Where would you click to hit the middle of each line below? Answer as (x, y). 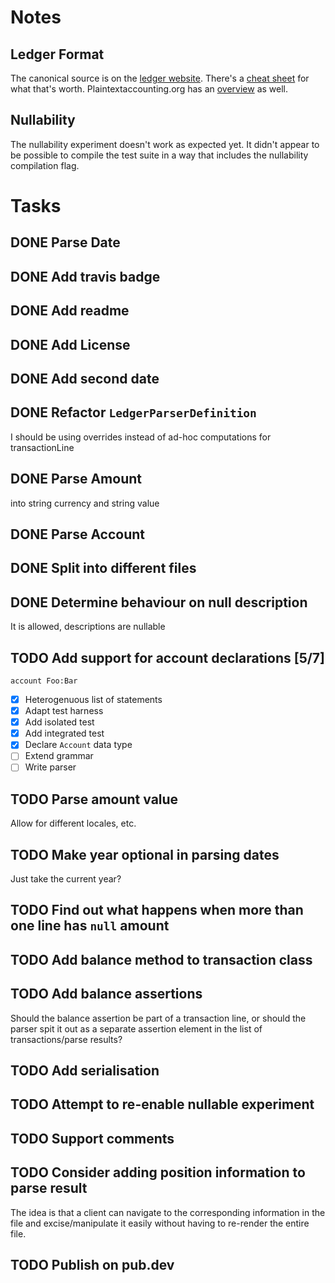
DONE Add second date (85, 378)
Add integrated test (64, 733)
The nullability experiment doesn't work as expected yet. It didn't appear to (165, 144)
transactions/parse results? (66, 1039)
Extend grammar (59, 756)
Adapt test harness (64, 711)
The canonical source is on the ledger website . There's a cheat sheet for (160, 78)
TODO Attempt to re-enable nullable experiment (162, 1104)
